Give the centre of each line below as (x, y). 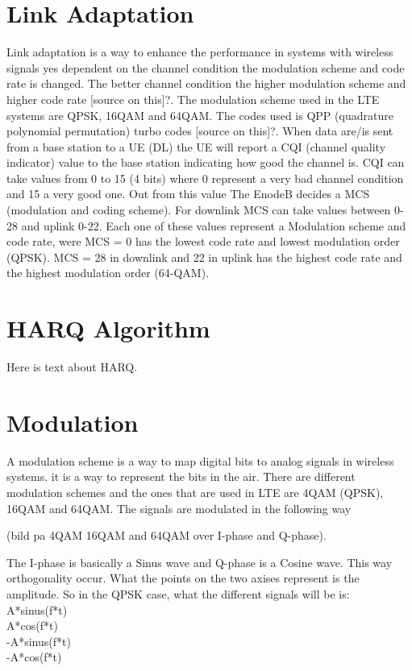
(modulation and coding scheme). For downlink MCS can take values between (199, 210)
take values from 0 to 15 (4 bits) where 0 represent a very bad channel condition (205, 178)
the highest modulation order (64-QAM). (108, 273)
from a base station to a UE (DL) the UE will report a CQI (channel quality (196, 146)
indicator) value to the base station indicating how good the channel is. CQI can (206, 162)
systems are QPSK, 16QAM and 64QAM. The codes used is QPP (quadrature (200, 115)
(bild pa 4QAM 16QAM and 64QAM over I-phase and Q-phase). (166, 535)
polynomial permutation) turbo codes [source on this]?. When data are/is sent (200, 131)
